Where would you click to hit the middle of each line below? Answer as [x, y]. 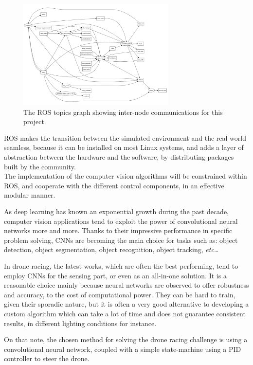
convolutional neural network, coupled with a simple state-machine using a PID [123, 349]
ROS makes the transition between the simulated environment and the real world [125, 137]
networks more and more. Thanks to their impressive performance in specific [118, 230]
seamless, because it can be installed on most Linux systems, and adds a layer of [124, 147]
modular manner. [30, 195]
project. [35, 121]
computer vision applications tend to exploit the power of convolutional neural [121, 221]
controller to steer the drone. [47, 358]
